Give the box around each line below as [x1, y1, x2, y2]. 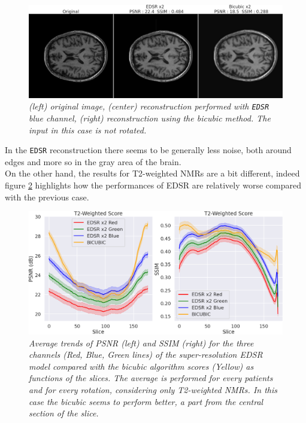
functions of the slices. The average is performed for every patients [29, 372, 273, 384]
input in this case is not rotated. [29, 123, 147, 136]
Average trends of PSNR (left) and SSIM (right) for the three [29, 336, 254, 349]
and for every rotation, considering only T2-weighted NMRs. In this [29, 383, 278, 395]
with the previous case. [5, 190, 89, 203]
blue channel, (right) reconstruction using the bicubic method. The [29, 111, 271, 124]
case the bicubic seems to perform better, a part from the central [29, 395, 263, 407]
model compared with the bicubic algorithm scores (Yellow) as [29, 360, 254, 372]
